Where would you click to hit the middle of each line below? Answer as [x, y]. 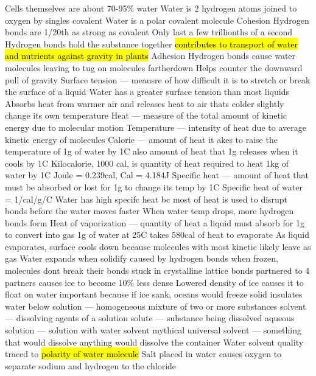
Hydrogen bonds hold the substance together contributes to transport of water [151, 44]
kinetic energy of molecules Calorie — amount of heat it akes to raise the [141, 139]
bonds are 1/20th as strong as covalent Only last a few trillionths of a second [149, 32]
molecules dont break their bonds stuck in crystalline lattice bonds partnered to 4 [157, 270]
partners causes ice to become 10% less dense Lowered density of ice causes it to [154, 282]
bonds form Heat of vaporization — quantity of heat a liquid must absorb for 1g [155, 222]
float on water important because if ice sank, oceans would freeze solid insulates [154, 294]
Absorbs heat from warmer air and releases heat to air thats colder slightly [145, 103]
